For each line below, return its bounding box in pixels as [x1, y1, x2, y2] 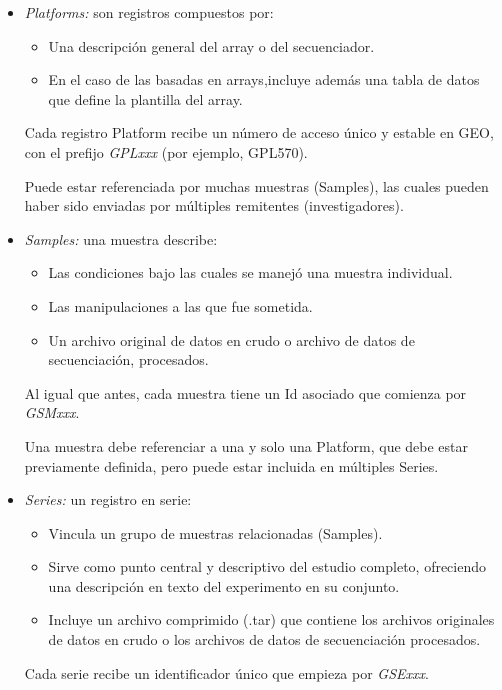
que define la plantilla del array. [48, 88, 243, 109]
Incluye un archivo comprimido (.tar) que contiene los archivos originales [48, 609, 495, 630]
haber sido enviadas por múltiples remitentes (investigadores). [24, 195, 404, 216]
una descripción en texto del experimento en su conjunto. [48, 575, 400, 596]
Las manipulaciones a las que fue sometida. [48, 295, 313, 316]
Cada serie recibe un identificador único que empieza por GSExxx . [24, 662, 429, 683]
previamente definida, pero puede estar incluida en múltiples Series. [24, 455, 439, 476]
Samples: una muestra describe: [24, 228, 218, 249]
